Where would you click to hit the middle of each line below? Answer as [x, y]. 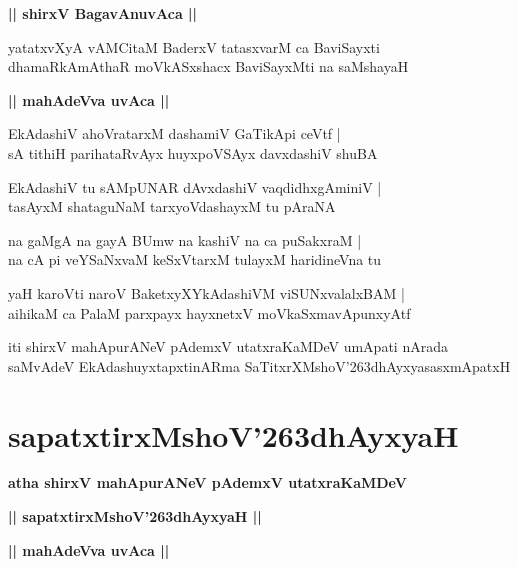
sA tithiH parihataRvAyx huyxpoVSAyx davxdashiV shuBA [193, 152]
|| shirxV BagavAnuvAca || [103, 13]
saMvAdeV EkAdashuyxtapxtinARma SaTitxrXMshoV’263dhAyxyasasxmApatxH [259, 365]
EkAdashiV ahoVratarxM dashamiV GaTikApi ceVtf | [174, 133]
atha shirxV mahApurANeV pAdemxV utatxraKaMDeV [207, 482]
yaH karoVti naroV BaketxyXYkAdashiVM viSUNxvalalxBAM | [206, 292]
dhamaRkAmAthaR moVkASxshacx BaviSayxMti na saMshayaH [208, 66]
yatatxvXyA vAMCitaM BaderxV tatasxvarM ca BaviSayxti [194, 46]
